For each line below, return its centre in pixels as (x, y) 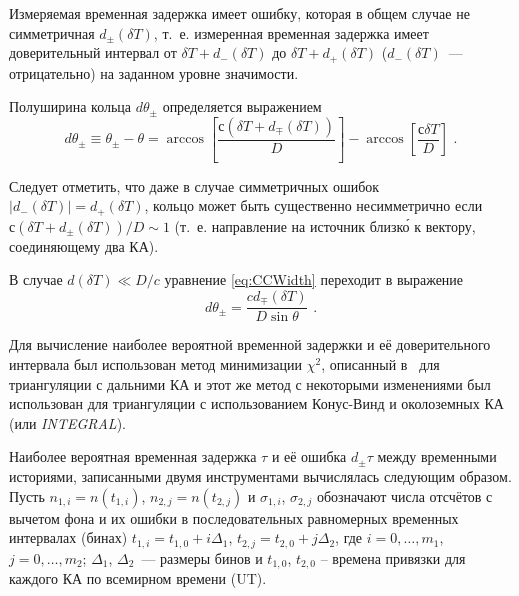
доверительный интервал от (93, 52)
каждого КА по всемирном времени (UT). (138, 578)
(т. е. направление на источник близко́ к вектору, (325, 225)
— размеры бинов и (202, 557)
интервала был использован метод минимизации (156, 364)
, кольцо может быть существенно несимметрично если (313, 205)
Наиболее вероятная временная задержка (133, 456)
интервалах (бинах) (68, 537)
